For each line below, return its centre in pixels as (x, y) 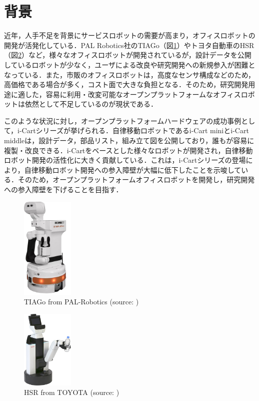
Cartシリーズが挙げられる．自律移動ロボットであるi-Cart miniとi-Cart (135, 130)
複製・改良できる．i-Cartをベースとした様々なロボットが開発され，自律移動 (128, 150)
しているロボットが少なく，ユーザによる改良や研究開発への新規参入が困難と (130, 64)
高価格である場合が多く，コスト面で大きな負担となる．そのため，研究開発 (126, 84)
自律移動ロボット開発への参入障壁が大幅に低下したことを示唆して (133, 169)
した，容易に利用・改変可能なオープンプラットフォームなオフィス (133, 94)
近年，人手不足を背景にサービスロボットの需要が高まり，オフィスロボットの (130, 35)
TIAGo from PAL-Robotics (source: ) (81, 302)
